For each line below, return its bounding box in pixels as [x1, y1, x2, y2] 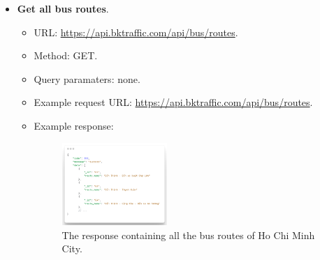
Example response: [34, 118, 114, 132]
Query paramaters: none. [34, 71, 140, 86]
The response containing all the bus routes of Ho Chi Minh [61, 227, 315, 242]
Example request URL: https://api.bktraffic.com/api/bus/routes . [34, 95, 313, 109]
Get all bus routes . [17, 1, 109, 15]
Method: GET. [34, 48, 98, 63]
